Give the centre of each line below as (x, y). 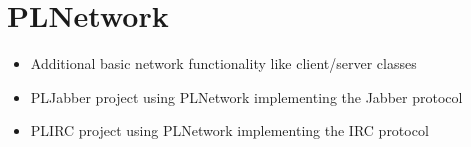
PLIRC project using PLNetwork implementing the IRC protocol (229, 130)
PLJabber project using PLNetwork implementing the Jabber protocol (246, 96)
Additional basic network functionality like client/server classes (223, 63)
